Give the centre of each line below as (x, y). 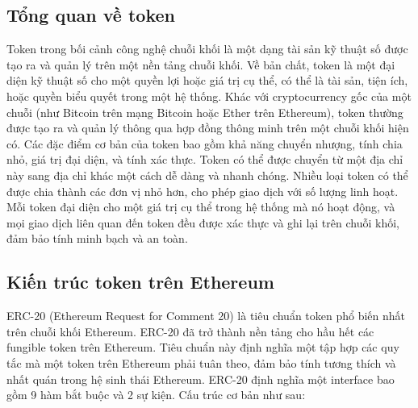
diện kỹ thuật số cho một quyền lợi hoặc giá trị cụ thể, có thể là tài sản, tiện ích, (207, 80)
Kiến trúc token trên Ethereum (140, 282)
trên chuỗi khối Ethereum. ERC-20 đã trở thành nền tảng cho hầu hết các (190, 331)
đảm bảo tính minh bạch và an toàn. (97, 238)
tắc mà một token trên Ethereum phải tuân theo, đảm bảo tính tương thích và (201, 362)
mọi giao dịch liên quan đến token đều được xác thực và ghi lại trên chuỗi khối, (203, 222)
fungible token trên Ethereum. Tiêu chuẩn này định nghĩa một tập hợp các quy (203, 347)
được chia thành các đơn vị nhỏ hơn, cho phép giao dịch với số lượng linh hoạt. (203, 191)
